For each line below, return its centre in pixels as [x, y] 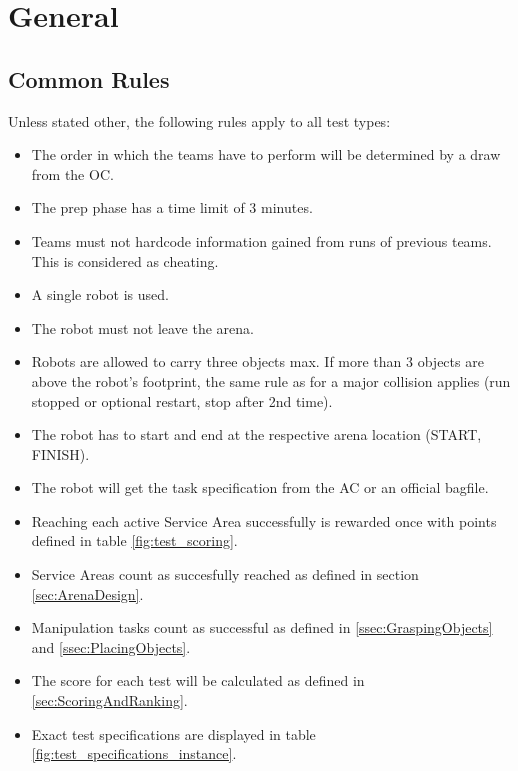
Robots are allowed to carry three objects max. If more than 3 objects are [257, 361]
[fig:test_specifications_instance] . [134, 753]
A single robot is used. [100, 294]
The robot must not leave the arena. [142, 327]
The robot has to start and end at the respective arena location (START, [256, 434]
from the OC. [72, 173]
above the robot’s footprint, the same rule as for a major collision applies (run [271, 380]
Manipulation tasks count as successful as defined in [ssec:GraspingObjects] [262, 627]
